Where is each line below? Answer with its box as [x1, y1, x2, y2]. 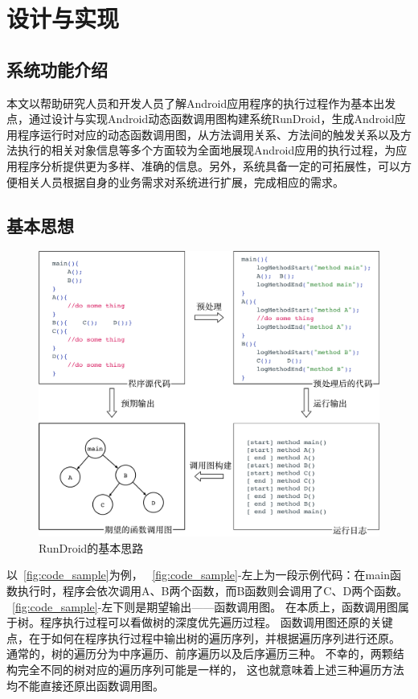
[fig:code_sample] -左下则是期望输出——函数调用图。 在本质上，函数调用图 [12, 598, 398, 615]
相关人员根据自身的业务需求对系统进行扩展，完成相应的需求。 [17, 173, 344, 190]
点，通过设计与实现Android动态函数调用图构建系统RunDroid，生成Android [6, 110, 395, 127]
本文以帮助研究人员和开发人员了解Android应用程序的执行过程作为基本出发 [6, 94, 396, 111]
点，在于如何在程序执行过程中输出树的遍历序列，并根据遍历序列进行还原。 [6, 629, 400, 646]
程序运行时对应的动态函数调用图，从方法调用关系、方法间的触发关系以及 [17, 125, 400, 142]
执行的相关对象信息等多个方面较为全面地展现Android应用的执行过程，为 [17, 142, 396, 158]
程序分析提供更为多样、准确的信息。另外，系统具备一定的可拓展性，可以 [17, 157, 400, 174]
